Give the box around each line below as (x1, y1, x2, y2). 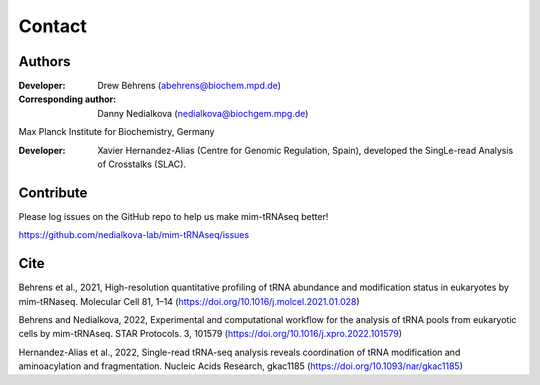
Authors (18, 53, 71, 70)
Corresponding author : (18, 93, 117, 105)
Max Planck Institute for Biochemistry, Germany (18, 126, 215, 138)
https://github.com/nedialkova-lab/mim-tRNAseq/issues (18, 229, 250, 241)
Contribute (18, 184, 88, 201)
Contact (18, 15, 87, 37)
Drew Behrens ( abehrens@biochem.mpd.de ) (97, 80, 282, 92)
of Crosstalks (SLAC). (97, 158, 187, 170)
